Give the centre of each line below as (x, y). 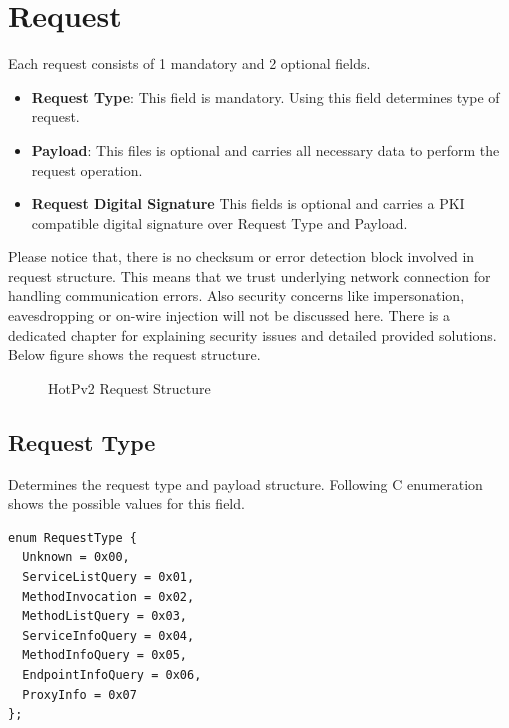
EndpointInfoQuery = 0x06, (112, 674)
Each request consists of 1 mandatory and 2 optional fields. (189, 63)
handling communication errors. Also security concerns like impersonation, (236, 295)
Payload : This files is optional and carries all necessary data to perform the (265, 149)
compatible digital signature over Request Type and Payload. (219, 222)
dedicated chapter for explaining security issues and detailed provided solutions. (252, 334)
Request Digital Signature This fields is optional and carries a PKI (248, 203)
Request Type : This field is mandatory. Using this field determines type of (265, 96)
